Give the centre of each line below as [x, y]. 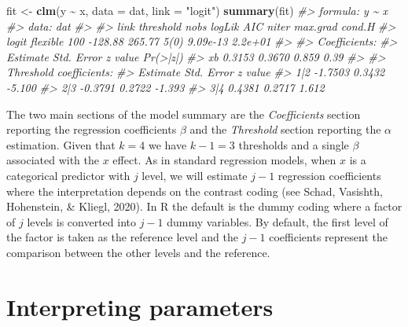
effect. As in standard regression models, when [224, 160]
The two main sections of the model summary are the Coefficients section [184, 114]
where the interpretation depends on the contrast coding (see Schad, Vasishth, [195, 191]
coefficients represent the [328, 237]
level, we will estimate [195, 175]
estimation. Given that [61, 144]
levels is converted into [82, 221]
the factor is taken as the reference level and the [123, 237]
